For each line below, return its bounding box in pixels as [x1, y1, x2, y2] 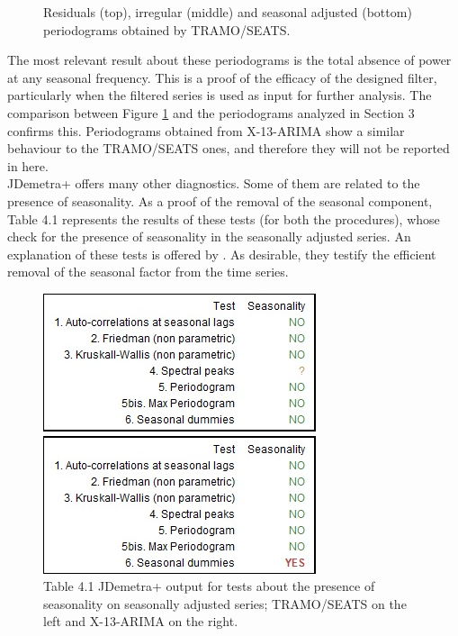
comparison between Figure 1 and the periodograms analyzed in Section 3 [7, 103, 415, 122]
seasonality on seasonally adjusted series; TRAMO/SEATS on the [43, 594, 407, 613]
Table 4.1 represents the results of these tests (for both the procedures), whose [7, 209, 440, 228]
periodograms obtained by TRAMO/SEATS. [43, 20, 291, 39]
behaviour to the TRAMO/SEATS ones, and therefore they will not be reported [7, 139, 450, 158]
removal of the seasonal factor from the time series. [7, 262, 289, 281]
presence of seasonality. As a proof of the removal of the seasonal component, [7, 191, 433, 210]
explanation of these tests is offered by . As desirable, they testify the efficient [7, 244, 436, 263]
